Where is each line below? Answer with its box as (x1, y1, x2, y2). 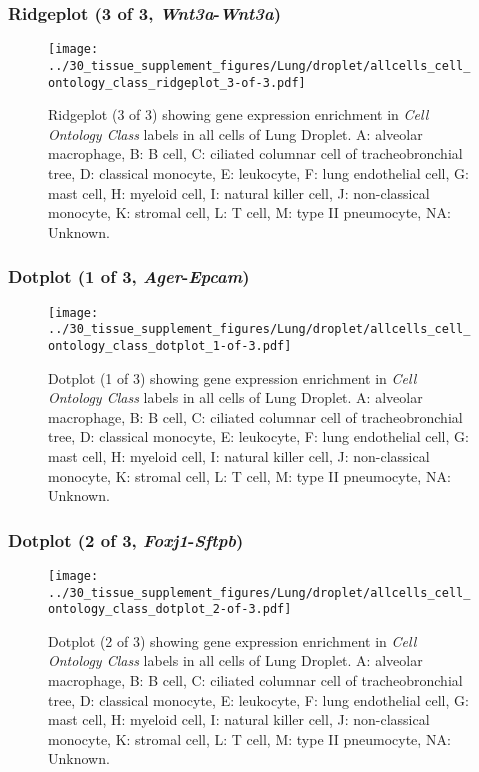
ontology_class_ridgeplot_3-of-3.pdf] (48, 75, 306, 90)
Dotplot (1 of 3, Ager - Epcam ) (8, 264, 250, 289)
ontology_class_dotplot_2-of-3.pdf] (48, 602, 292, 617)
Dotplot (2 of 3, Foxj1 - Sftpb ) (8, 527, 244, 552)
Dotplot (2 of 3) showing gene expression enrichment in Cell (48, 630, 417, 651)
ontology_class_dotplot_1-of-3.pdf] (48, 338, 292, 353)
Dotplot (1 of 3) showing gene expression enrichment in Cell (48, 367, 417, 388)
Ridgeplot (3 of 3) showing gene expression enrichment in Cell (48, 104, 429, 125)
